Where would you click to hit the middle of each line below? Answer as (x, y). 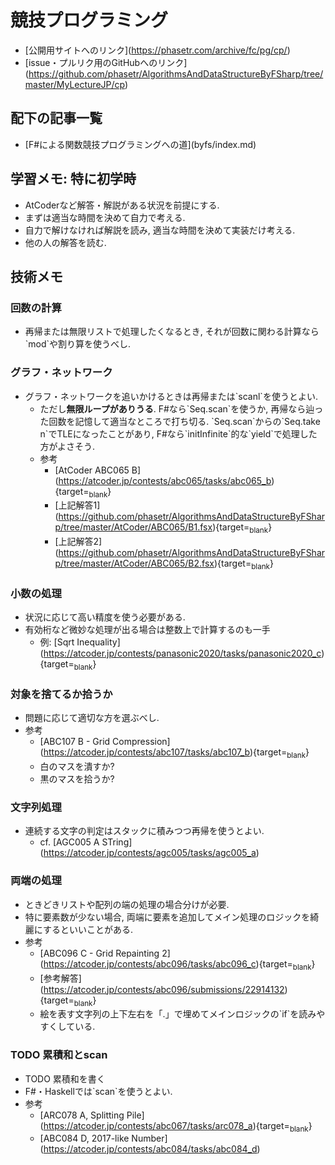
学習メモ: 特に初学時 (73, 179)
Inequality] (98, 642)
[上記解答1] (77, 505)
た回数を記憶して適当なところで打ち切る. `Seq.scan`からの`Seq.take (180, 421)
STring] (117, 842)
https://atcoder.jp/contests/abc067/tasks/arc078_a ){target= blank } (178, 1126)
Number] (149, 1138)
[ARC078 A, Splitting (82, 1115)
